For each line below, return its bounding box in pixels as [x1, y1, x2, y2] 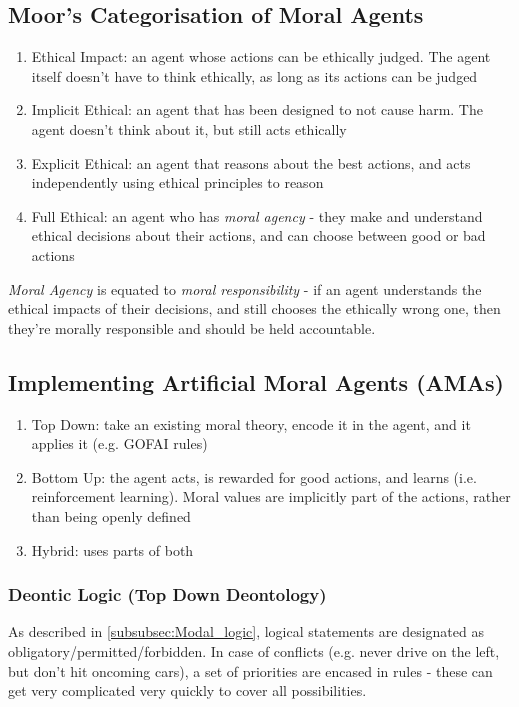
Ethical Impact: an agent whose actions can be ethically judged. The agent [31, 46, 491, 67]
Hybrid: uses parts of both [31, 539, 194, 560]
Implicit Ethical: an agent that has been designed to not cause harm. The [31, 99, 483, 120]
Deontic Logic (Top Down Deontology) [8, 582, 327, 607]
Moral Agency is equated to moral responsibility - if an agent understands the [8, 278, 482, 299]
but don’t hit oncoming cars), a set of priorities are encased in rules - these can [8, 660, 493, 681]
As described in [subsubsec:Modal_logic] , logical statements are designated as [8, 621, 484, 642]
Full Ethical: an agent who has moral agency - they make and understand [31, 205, 483, 226]
